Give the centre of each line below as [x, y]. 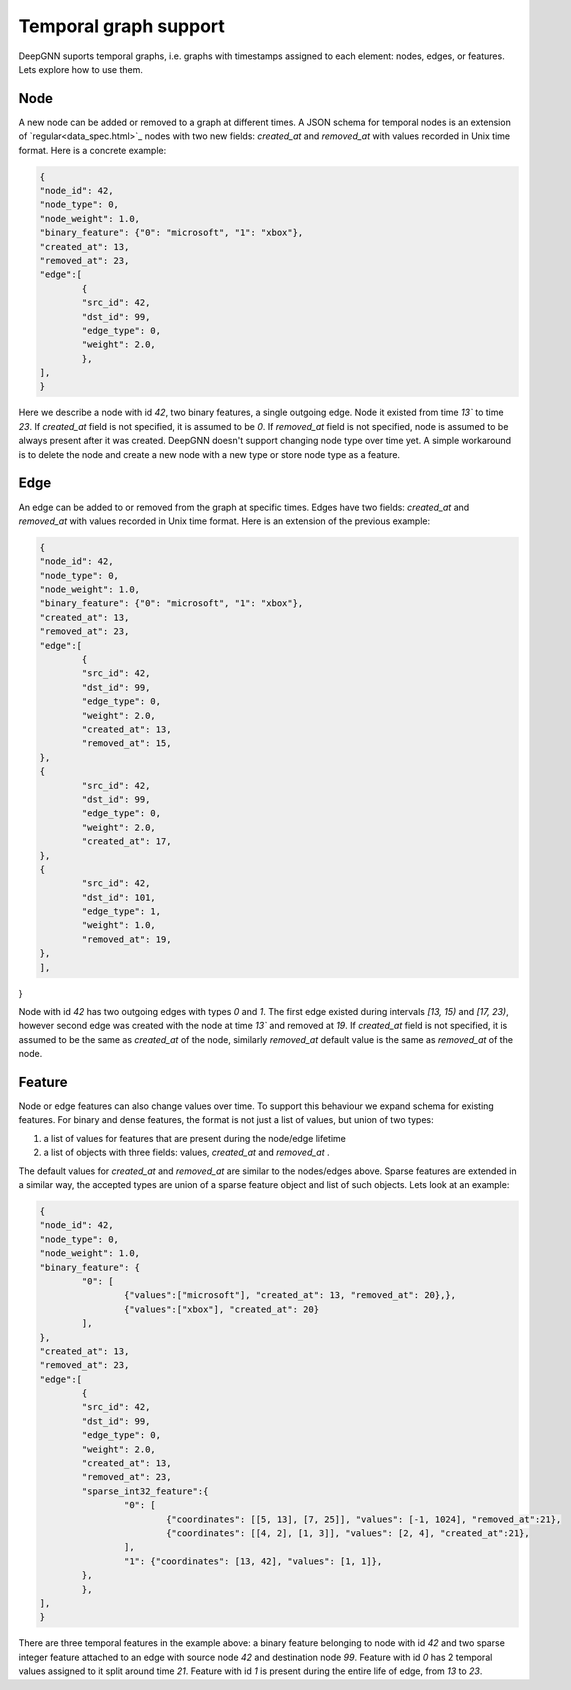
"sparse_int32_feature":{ [145, 1491]
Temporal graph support [121, 26]
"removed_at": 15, [126, 743]
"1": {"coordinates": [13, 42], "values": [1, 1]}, [253, 1561]
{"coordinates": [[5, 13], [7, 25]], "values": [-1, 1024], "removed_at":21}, [363, 1519]
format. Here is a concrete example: [92, 150]
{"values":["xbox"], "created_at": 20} [221, 1309]
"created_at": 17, [126, 841]
